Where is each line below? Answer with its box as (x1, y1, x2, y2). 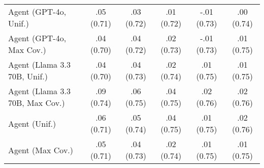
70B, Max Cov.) (8, 97, 65, 108)
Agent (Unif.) (8, 117, 56, 129)
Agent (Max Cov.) (8, 144, 74, 156)
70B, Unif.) (8, 70, 48, 82)
